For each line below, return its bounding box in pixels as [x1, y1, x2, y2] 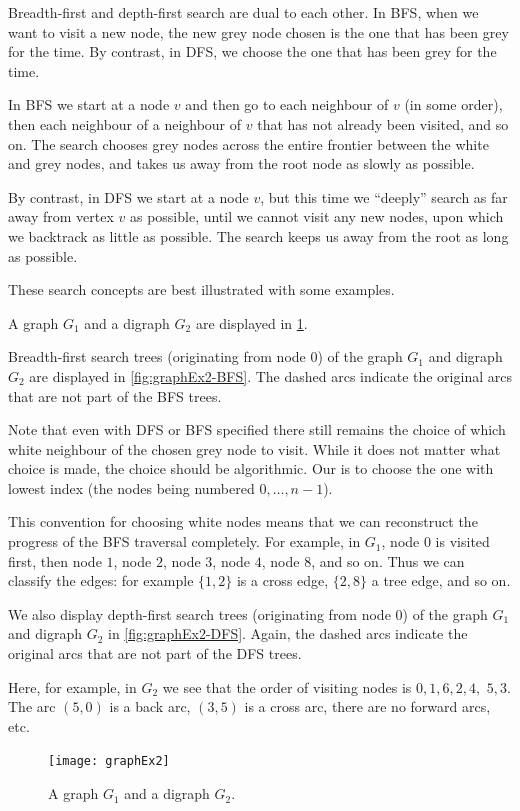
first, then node [8, 550, 102, 571]
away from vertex [8, 206, 114, 227]
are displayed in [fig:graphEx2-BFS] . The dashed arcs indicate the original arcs [29, 365, 512, 386]
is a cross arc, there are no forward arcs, [244, 696, 491, 717]
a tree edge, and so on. [371, 570, 511, 591]
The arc [8, 696, 56, 717]
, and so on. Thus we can [311, 550, 465, 571]
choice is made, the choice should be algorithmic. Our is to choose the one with [8, 458, 494, 479]
